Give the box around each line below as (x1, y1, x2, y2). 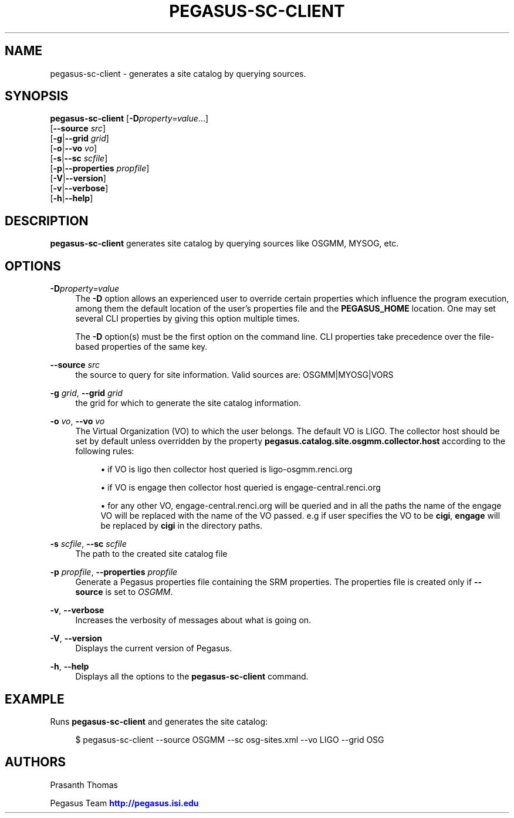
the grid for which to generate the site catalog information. (75, 398, 301, 408)
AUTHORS (5, 755, 66, 770)
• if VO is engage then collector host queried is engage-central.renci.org (100, 482, 381, 493)
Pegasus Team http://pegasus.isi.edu (50, 797, 199, 808)
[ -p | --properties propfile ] (50, 163, 150, 174)
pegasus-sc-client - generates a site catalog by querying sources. (50, 68, 306, 79)
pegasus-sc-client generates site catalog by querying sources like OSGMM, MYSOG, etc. (50, 238, 399, 249)
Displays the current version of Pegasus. (75, 643, 232, 654)
